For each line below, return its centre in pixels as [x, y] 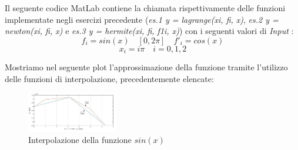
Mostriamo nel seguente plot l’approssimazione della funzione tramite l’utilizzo [146, 67]
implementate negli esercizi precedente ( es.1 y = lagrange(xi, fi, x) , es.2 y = [142, 19]
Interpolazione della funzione [80, 140]
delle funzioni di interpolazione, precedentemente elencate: [109, 78]
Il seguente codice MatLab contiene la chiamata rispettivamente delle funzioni [145, 8]
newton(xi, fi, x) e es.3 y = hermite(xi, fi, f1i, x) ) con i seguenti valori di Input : [149, 31]
